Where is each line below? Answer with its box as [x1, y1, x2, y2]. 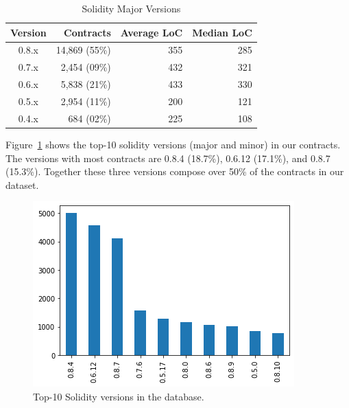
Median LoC [192, 25, 252, 39]
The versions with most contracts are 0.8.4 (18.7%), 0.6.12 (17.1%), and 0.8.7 [5, 150, 330, 165]
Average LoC [120, 25, 183, 39]
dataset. [5, 177, 39, 192]
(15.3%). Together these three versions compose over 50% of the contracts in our [5, 164, 344, 179]
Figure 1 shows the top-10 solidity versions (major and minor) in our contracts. [5, 137, 341, 151]
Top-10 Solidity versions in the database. [33, 389, 204, 403]
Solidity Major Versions [82, 1, 181, 15]
